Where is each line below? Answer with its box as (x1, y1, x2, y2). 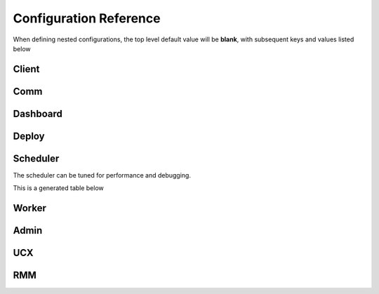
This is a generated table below (13, 184, 105, 192)
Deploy (13, 130, 45, 142)
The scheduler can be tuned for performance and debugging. (13, 171, 191, 179)
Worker (13, 202, 47, 214)
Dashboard (13, 107, 62, 119)
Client (13, 63, 40, 75)
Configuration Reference (13, 11, 161, 26)
